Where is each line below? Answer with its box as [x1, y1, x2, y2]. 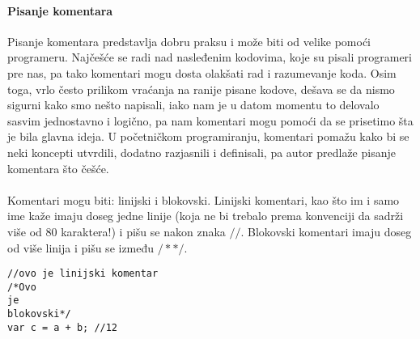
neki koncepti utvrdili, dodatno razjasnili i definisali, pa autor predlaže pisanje [7, 143, 396, 160]
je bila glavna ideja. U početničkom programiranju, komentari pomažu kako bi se [7, 128, 409, 145]
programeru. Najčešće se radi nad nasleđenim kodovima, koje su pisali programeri [7, 49, 412, 66]
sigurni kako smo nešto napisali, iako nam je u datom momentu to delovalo [7, 96, 380, 113]
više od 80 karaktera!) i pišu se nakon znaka [7, 222, 226, 239]
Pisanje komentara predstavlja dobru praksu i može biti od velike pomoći [7, 32, 371, 49]
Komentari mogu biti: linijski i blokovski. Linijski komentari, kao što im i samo [7, 191, 400, 208]
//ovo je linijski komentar [7, 268, 159, 280]
